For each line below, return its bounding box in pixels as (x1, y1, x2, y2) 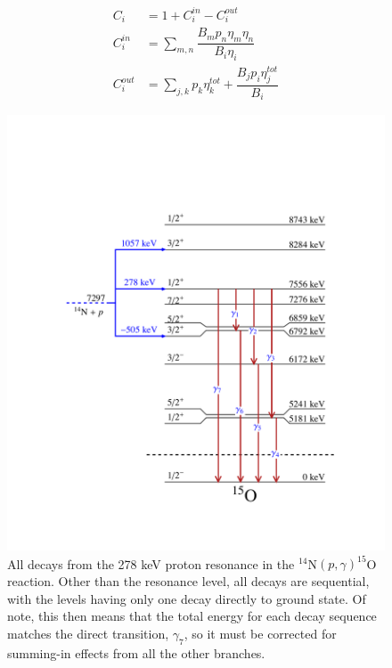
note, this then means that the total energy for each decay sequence (7, 607, 377, 625)
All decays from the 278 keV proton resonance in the (7, 554, 295, 573)
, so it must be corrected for (184, 623, 337, 642)
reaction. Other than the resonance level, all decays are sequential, (7, 571, 370, 590)
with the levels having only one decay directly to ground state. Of (7, 589, 366, 607)
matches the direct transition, (7, 623, 169, 642)
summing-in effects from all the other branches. (7, 643, 265, 662)
